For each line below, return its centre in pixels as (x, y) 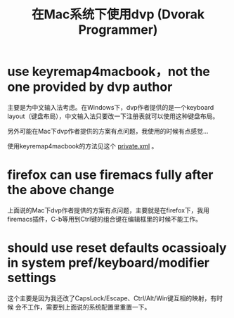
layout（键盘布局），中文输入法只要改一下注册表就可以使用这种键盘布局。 (113, 116)
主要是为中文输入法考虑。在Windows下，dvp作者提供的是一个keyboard (111, 107)
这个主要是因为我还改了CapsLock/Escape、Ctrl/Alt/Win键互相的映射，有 (112, 298)
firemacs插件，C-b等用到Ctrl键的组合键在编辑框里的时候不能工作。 (105, 219)
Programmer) (118, 30)
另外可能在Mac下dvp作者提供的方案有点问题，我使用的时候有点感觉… (108, 131)
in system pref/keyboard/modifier (108, 263)
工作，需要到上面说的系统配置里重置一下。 (89, 307)
